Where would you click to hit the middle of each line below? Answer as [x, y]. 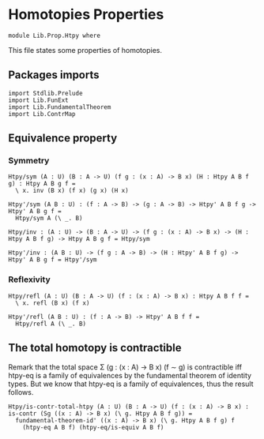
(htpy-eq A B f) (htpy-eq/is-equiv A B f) [93, 427]
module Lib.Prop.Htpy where [55, 36]
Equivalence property [63, 139]
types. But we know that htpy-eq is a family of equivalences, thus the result [131, 384]
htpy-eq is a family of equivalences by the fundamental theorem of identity [130, 375]
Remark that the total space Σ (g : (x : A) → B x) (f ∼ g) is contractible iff [125, 367]
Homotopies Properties [86, 15]
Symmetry [29, 161]
